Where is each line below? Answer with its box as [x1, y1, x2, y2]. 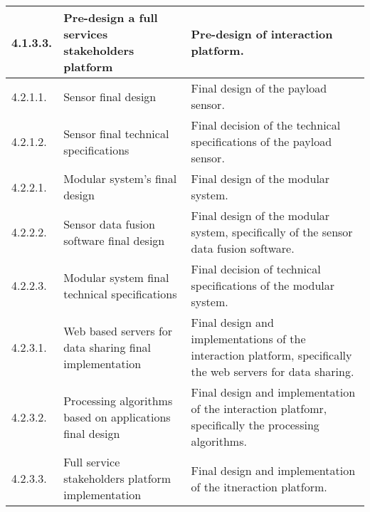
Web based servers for [63, 322, 173, 339]
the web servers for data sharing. [191, 363, 354, 380]
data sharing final [63, 338, 152, 355]
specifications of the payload [191, 133, 332, 150]
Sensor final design [63, 88, 157, 105]
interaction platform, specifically [191, 347, 352, 363]
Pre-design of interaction [191, 26, 333, 42]
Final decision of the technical [191, 117, 341, 133]
